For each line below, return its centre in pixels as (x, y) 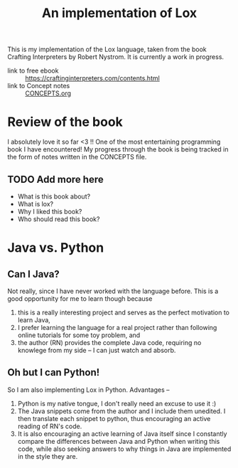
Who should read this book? (59, 219)
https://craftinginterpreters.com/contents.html (92, 78)
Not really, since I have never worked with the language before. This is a (113, 291)
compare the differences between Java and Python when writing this (119, 441)
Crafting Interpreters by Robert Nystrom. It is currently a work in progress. (116, 57)
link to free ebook (33, 71)
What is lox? (36, 203)
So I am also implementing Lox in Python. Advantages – (88, 390)
